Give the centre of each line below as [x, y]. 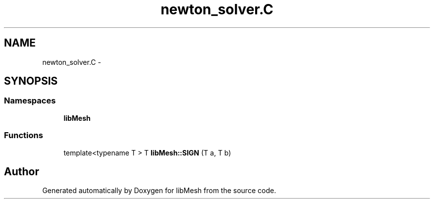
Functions [24, 135]
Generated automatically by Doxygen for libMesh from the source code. [159, 191]
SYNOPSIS [31, 81]
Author [22, 171]
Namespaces [30, 101]
